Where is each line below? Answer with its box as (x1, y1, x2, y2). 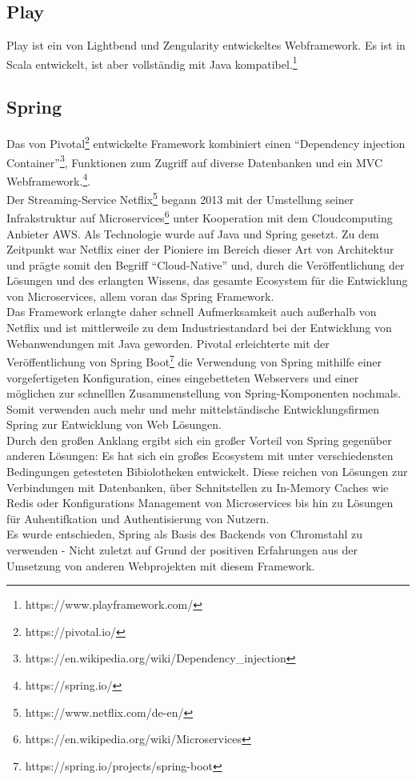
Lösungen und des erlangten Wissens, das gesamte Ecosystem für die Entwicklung (6, 272, 408, 289)
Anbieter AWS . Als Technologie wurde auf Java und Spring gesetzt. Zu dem (6, 225, 379, 242)
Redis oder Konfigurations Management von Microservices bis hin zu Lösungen (6, 494, 394, 511)
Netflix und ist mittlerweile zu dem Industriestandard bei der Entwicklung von (6, 319, 392, 336)
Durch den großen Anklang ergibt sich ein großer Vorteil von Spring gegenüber (6, 431, 392, 448)
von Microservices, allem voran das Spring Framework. (6, 287, 274, 304)
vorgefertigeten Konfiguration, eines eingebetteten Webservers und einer (6, 369, 359, 386)
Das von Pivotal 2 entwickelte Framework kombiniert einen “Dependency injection (6, 133, 406, 151)
